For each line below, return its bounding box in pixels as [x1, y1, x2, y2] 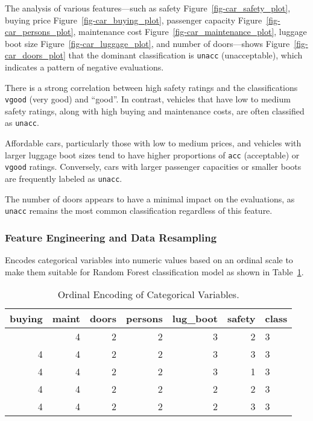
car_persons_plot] [5, 25, 74, 38]
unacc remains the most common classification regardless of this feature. [5, 204, 273, 217]
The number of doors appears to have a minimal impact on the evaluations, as [5, 192, 295, 205]
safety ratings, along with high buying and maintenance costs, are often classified [5, 104, 305, 117]
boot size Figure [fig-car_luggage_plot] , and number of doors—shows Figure [5, 37, 290, 49]
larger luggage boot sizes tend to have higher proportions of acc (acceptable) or [5, 148, 300, 161]
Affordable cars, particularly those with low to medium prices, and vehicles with [5, 137, 302, 149]
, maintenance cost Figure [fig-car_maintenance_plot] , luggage [73, 25, 307, 38]
